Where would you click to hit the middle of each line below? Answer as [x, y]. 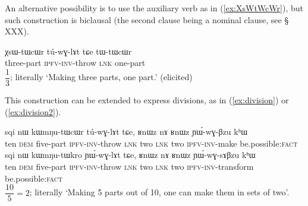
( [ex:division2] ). [33, 111]
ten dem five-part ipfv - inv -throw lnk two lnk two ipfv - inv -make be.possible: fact [151, 143]
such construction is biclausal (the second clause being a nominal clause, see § [147, 19]
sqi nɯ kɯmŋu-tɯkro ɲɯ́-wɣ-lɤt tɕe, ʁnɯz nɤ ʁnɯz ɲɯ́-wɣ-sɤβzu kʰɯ [130, 155]
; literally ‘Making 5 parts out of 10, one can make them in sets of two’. [159, 192]
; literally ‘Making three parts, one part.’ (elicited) [101, 77]
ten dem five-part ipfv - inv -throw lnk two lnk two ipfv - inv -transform [129, 166]
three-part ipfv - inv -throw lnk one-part [75, 63]
